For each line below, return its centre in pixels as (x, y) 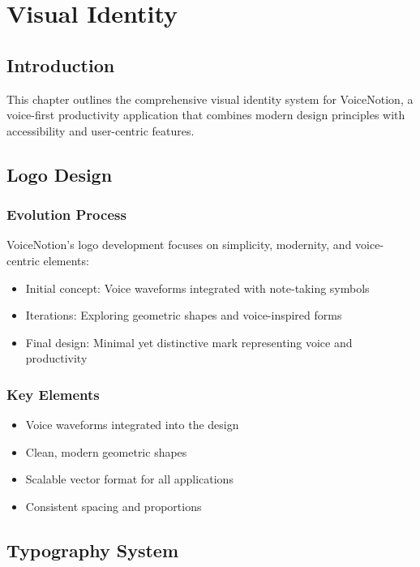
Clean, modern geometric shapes (106, 451)
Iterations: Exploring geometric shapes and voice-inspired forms (184, 315)
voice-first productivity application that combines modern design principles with (206, 115)
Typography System (93, 550)
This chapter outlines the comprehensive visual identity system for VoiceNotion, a (210, 99)
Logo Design (60, 174)
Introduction (61, 64)
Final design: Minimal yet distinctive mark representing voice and (189, 342)
